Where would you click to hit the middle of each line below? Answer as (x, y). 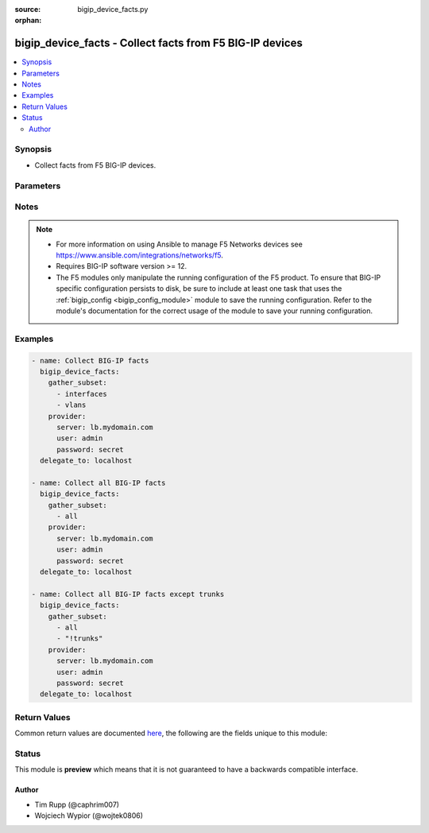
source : (28, 9)
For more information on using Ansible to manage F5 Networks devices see (180, 244)
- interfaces (82, 394)
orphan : (28, 21)
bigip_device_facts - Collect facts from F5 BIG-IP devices (159, 43)
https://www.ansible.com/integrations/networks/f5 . (140, 255)
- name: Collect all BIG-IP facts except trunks (128, 594)
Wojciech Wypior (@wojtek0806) (89, 816)
